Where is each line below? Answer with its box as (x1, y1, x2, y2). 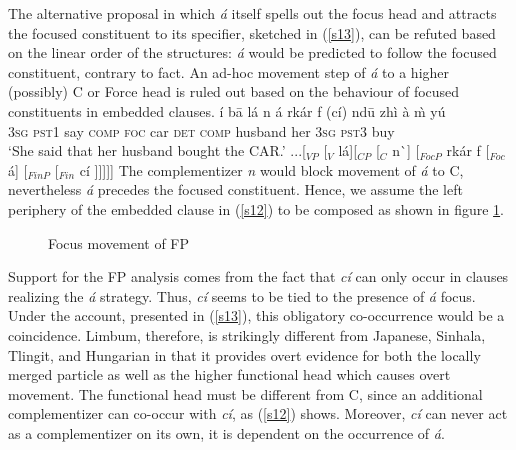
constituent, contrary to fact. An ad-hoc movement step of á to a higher (8, 61, 450, 82)
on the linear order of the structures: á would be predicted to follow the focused (8, 42, 497, 63)
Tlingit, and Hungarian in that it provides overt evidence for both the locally (8, 344, 481, 365)
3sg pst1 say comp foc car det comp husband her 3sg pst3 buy (8, 120, 395, 141)
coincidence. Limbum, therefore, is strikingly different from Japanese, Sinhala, (8, 324, 486, 345)
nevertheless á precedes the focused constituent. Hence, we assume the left (8, 179, 463, 200)
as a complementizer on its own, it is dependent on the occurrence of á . (8, 422, 445, 443)
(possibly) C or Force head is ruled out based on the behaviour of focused (8, 81, 460, 102)
